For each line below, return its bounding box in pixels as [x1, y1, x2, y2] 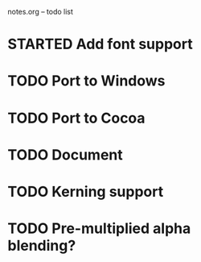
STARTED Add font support [7, 35, 194, 53]
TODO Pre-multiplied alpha [7, 219, 191, 238]
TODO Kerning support [7, 182, 164, 201]
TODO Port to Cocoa [7, 109, 146, 127]
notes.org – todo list [7, 7, 74, 16]
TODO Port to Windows [7, 72, 166, 90]
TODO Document [7, 145, 124, 164]
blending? [7, 237, 76, 255]
